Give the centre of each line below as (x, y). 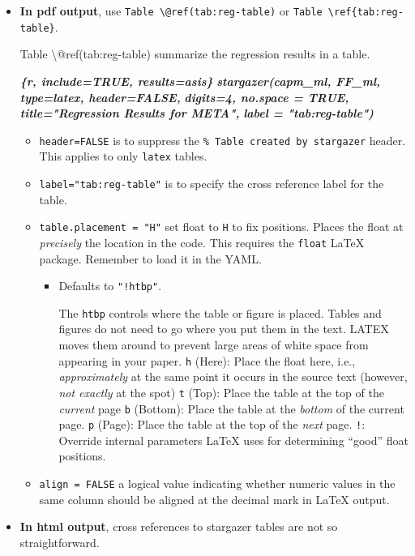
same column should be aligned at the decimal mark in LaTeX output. (214, 499)
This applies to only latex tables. (123, 156)
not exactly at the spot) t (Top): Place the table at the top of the (221, 392)
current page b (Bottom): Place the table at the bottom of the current (231, 408)
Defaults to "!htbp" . (110, 286)
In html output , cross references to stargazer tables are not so (179, 526)
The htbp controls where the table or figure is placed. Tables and (220, 312)
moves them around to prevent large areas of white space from (214, 345)
